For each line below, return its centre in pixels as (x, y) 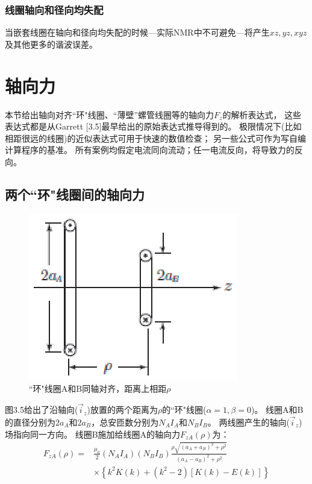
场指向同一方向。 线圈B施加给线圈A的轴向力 (93, 434)
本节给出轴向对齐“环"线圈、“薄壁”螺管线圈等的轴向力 (110, 114)
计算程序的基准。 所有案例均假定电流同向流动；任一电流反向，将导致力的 (150, 150)
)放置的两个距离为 (122, 410)
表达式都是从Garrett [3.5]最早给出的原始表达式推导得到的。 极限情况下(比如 (153, 126)
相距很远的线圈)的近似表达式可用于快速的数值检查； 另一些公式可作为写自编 (156, 138)
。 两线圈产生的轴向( (248, 422)
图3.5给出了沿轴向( (42, 410)
